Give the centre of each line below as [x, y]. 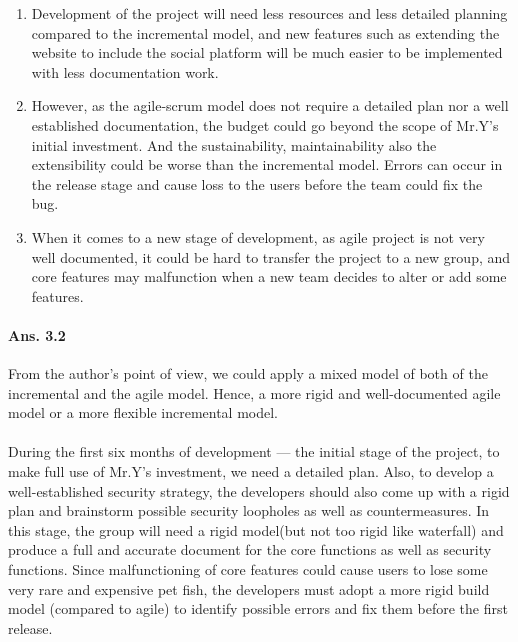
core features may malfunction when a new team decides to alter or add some [269, 276]
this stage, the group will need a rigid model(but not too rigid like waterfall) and [256, 529]
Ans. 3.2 [37, 334]
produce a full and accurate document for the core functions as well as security [250, 549]
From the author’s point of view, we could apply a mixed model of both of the [248, 373]
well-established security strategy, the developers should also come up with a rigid [259, 490]
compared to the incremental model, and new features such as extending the [265, 32]
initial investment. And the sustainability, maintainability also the [234, 144]
